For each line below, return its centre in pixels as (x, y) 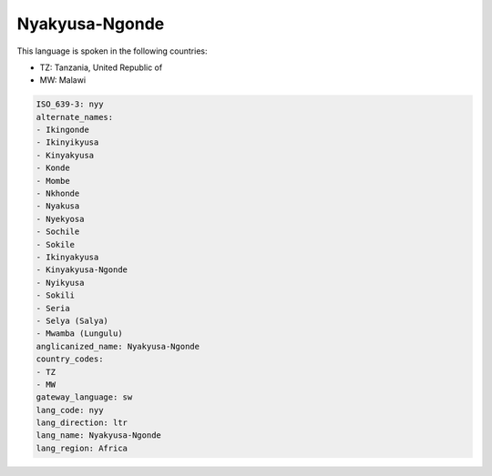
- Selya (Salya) (72, 320)
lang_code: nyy (70, 410)
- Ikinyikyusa (67, 142)
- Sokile (56, 244)
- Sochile (58, 232)
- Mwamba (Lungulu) (79, 334)
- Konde (53, 168)
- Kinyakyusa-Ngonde (82, 270)
